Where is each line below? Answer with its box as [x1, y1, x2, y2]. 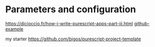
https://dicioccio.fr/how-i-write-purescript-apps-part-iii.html [5, 20, 133, 27]
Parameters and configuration [5, 4, 136, 15]
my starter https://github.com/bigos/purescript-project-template [5, 36, 141, 42]
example [5, 26, 24, 32]
